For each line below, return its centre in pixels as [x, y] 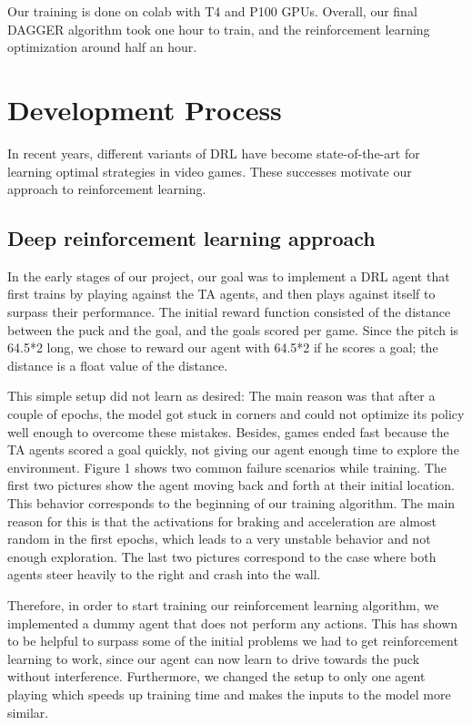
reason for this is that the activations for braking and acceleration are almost [222, 521]
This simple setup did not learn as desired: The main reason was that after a [221, 396]
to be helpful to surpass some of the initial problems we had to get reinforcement [233, 641]
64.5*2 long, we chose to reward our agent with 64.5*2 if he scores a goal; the [223, 347]
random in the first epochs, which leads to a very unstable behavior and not [219, 539]
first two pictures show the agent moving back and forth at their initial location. [231, 485]
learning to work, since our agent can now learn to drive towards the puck [214, 658]
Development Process [145, 109]
